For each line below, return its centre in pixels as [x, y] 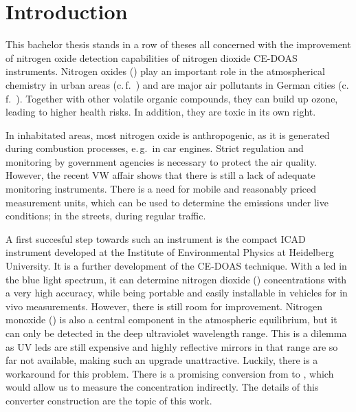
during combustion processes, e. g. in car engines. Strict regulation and [155, 148]
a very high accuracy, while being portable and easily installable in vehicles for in [177, 293]
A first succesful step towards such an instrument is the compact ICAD [156, 238]
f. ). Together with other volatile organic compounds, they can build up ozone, [172, 98]
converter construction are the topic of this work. [109, 400]
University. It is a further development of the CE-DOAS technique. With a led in [176, 266]
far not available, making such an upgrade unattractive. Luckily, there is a [162, 360]
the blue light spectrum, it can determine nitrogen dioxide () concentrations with [176, 279]
